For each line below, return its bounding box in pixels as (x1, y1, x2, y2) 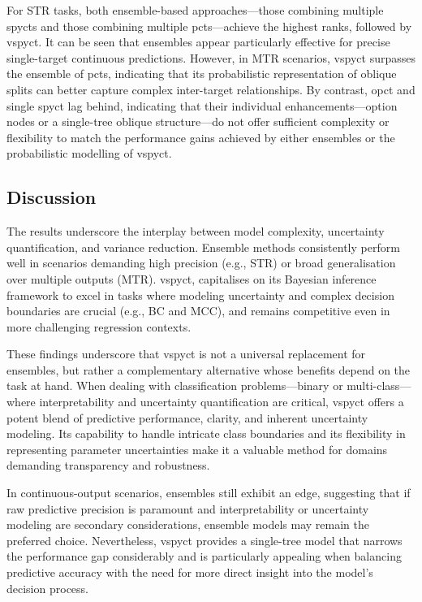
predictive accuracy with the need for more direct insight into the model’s (6, 564, 373, 581)
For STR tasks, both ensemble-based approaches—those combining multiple (6, 2, 384, 18)
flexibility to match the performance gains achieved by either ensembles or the (6, 128, 395, 145)
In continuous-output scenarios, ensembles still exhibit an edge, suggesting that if (6, 484, 411, 501)
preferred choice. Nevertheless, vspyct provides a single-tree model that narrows (6, 531, 403, 548)
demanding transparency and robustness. (6, 457, 210, 474)
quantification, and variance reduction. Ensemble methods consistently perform (6, 238, 400, 255)
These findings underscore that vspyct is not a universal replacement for (6, 345, 366, 362)
